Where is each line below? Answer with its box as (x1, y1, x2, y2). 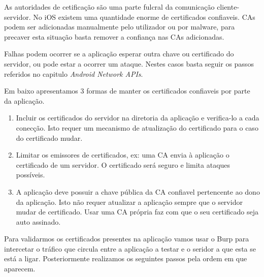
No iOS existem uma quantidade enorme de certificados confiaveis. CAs (33, 11, 255, 22)
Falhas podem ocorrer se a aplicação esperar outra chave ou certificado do (4, 48, 234, 59)
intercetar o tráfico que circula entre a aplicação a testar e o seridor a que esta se (4, 243, 256, 254)
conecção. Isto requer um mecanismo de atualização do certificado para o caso (16, 122, 258, 133)
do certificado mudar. (16, 132, 83, 143)
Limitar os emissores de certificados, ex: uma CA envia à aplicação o (16, 149, 229, 160)
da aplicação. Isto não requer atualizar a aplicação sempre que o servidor (16, 196, 243, 207)
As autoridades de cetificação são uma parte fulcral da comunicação (4, 2, 215, 12)
